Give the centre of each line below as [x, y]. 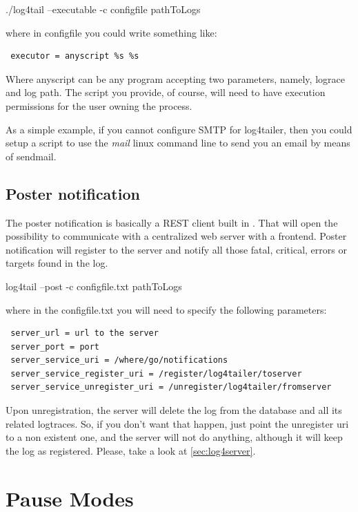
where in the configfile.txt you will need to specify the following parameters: [166, 309]
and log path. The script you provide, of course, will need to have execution [166, 92]
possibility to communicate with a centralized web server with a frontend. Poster [176, 236]
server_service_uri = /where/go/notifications [119, 360]
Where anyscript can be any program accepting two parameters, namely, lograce [175, 78]
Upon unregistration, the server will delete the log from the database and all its [174, 410]
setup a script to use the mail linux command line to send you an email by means [178, 143]
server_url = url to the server [84, 333]
